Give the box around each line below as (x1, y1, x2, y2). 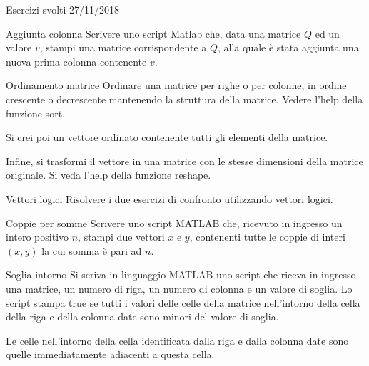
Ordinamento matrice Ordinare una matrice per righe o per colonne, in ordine (6, 78, 347, 93)
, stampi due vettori (78, 229, 165, 244)
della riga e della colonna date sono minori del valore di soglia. (6, 309, 279, 324)
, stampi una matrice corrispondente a (39, 40, 207, 55)
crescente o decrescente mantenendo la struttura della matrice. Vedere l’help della (6, 91, 363, 106)
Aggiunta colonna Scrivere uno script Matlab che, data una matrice (6, 26, 301, 41)
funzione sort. (6, 105, 65, 120)
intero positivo (6, 229, 69, 244)
